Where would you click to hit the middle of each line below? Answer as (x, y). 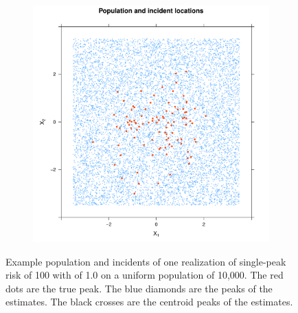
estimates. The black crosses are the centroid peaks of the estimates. (149, 302)
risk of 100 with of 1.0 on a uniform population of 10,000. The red (145, 275)
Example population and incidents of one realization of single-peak (146, 261)
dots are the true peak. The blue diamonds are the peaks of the (139, 288)
